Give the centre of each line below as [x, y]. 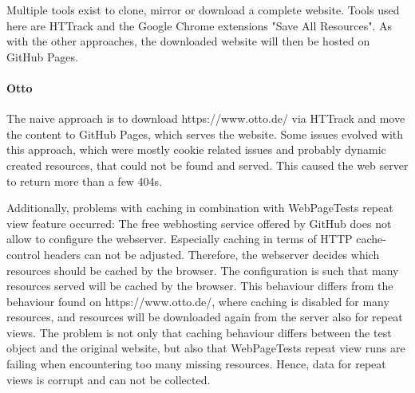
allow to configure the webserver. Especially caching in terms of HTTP [180, 239]
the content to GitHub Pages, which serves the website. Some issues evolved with [205, 134]
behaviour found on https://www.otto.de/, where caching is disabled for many [198, 301]
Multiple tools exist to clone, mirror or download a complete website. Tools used [203, 10]
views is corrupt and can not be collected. [109, 379]
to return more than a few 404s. [85, 181]
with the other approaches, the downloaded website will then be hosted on [188, 41]
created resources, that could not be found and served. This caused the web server [207, 165]
